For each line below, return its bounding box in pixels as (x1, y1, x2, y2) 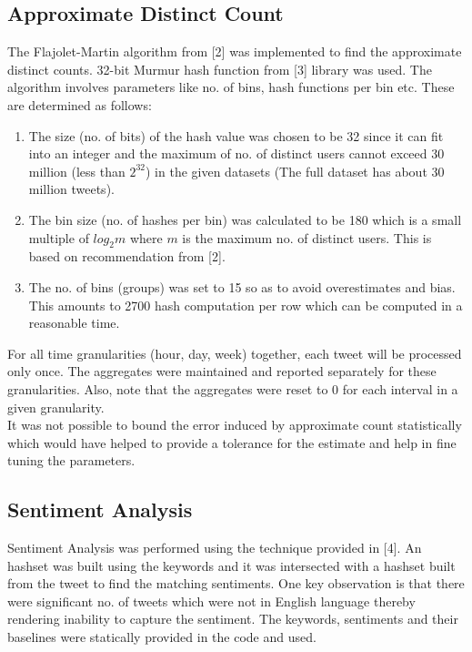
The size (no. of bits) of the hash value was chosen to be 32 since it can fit (28, 126, 444, 145)
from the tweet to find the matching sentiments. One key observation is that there (7, 574, 465, 593)
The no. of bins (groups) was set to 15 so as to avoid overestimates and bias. (28, 277, 456, 296)
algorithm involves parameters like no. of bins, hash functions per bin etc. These (7, 77, 455, 97)
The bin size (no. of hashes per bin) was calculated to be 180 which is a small (28, 209, 462, 229)
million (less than (28, 161, 126, 180)
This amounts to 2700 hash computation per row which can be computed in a (28, 295, 463, 314)
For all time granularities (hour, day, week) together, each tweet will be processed (7, 343, 462, 362)
